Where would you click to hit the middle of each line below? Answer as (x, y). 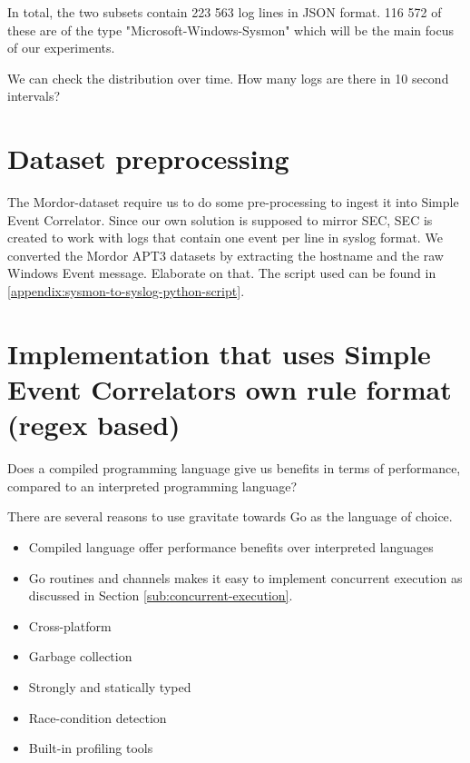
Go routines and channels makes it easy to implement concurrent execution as (245, 577)
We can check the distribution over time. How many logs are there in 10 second (228, 78)
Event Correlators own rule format (230, 389)
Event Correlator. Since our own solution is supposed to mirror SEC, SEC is (220, 219)
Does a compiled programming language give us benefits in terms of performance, (234, 468)
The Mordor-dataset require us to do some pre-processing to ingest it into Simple (233, 202)
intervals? (34, 96)
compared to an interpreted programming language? (152, 486)
